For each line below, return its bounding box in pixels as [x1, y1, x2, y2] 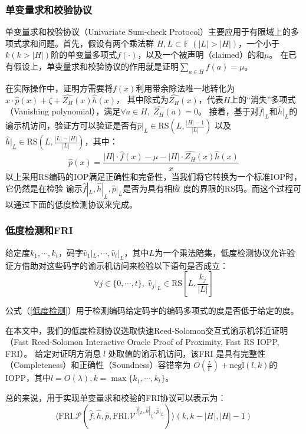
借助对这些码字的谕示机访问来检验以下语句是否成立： [21, 259, 228, 271]
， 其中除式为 [116, 93, 169, 106]
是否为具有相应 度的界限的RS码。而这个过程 [123, 182, 293, 195]
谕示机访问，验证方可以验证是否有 [5, 119, 137, 131]
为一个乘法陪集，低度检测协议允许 [154, 246, 287, 258]
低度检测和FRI [5, 223, 73, 238]
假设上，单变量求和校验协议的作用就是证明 [13, 60, 179, 72]
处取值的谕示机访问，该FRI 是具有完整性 [108, 347, 266, 359]
